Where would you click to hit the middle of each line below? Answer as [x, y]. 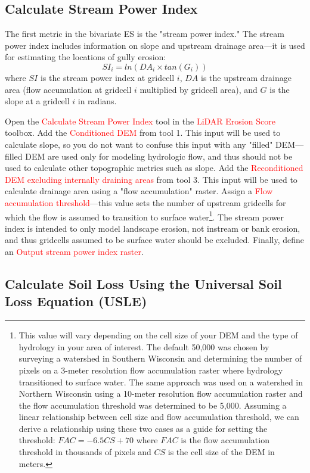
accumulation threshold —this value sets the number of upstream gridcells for [145, 202]
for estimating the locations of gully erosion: [86, 57]
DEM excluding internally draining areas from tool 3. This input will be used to [151, 179]
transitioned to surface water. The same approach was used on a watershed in [161, 382]
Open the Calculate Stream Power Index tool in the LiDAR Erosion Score [140, 121]
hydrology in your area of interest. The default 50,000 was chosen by [144, 346]
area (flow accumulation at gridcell [68, 89]
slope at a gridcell [37, 101]
